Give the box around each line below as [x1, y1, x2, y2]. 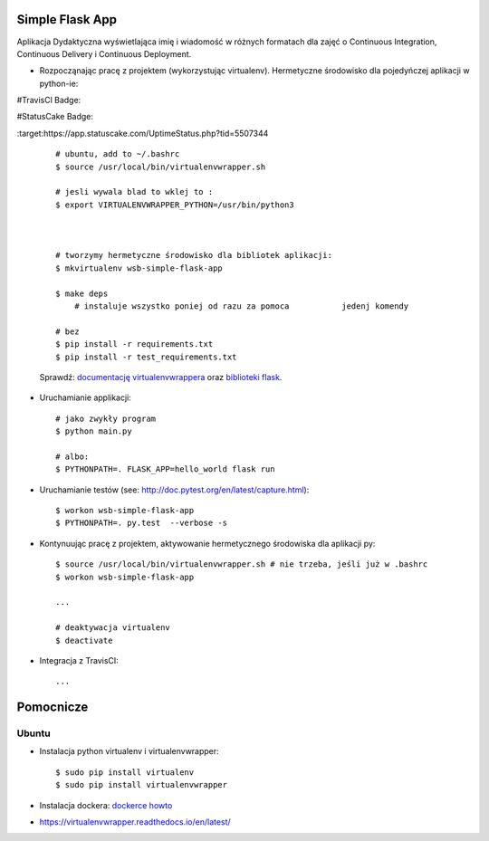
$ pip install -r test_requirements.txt [55, 351, 237, 362]
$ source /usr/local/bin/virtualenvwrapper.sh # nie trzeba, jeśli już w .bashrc [55, 559, 428, 569]
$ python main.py [55, 426, 132, 436]
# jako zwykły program [55, 413, 157, 424]
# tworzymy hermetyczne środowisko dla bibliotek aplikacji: [55, 250, 332, 261]
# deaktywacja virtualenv [55, 623, 171, 633]
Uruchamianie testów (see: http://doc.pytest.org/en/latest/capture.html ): [39, 484, 310, 495]
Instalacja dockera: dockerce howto [39, 799, 173, 810]
